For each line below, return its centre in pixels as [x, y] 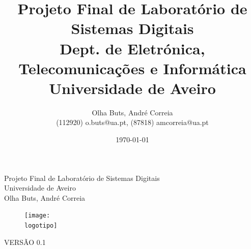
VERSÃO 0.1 [25, 242]
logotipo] [41, 226]
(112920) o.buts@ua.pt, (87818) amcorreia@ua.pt [132, 122]
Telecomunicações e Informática [132, 68]
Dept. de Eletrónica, [132, 48]
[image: [37, 216]
